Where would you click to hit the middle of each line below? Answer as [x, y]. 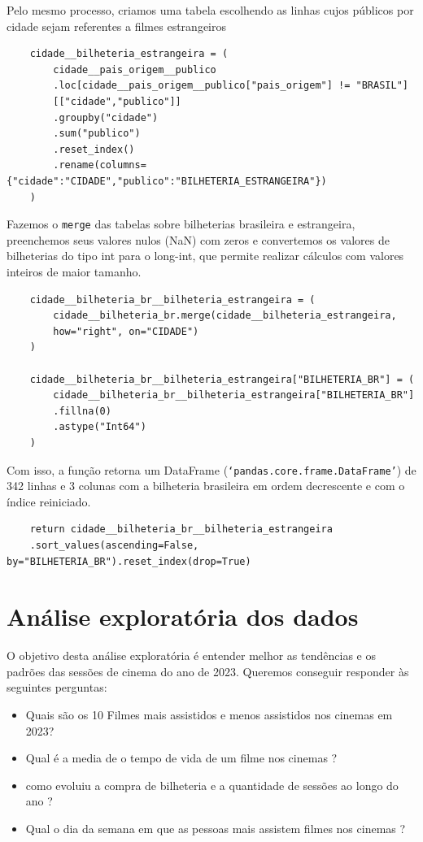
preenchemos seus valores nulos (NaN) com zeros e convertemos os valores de [198, 239]
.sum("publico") [97, 134]
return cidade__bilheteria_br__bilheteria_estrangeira [181, 530]
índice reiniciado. [49, 501]
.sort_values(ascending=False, [114, 545]
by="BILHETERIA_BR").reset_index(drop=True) [129, 561]
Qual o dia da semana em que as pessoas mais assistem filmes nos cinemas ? [216, 828]
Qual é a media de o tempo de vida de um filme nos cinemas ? [181, 758]
